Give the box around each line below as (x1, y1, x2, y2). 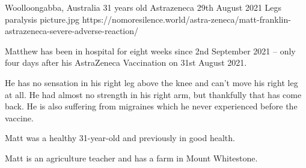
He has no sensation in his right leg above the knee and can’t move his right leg (5, 76, 298, 88)
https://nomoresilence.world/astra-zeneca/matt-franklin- (82, 13, 291, 25)
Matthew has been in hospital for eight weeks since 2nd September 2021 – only (5, 44, 296, 57)
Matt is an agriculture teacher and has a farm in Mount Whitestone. (5, 151, 258, 164)
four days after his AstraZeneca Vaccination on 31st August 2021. (5, 56, 247, 69)
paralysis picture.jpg (5, 13, 79, 25)
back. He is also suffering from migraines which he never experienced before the (5, 100, 298, 112)
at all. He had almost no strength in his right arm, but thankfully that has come (5, 88, 302, 100)
